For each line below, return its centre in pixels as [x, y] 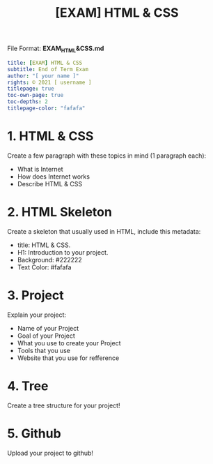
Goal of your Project [46, 336]
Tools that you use [44, 350]
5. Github [34, 433]
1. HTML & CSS [50, 136]
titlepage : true [31, 89]
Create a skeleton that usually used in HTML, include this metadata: [104, 231]
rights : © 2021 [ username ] [49, 82]
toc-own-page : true [35, 96]
